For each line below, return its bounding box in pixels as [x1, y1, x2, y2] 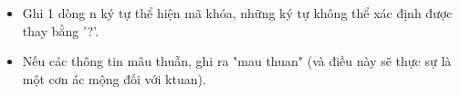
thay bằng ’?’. [22, 21, 99, 40]
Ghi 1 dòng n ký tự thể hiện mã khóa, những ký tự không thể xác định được [22, 4, 453, 22]
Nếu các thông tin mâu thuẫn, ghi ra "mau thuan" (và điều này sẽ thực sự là [22, 52, 452, 71]
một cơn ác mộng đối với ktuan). [22, 69, 206, 88]
